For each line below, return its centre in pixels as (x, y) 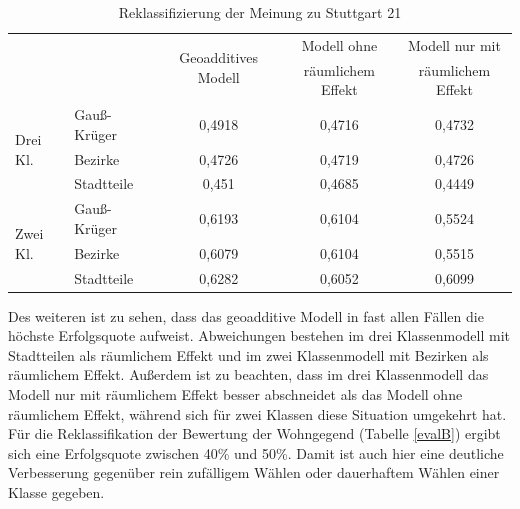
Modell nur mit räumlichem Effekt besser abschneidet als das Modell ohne (235, 394)
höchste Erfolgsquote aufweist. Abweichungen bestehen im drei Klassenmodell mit (259, 335)
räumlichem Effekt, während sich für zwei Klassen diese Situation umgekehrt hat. (257, 413)
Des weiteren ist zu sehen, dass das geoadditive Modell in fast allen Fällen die (246, 315)
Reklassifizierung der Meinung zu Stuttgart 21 (260, 12)
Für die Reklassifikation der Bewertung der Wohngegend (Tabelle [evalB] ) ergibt (254, 433)
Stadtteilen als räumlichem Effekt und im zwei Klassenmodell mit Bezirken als (248, 354)
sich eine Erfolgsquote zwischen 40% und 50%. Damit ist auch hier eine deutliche (256, 452)
